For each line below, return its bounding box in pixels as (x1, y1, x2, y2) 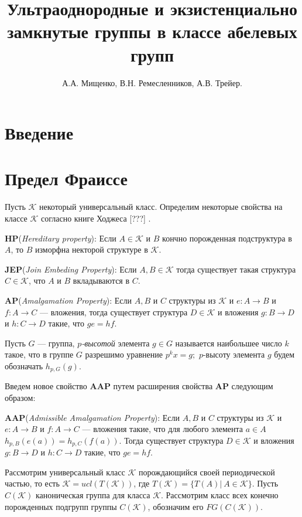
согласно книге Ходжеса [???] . (41, 212, 151, 224)
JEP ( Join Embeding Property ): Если (5, 263, 137, 275)
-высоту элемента (203, 348, 265, 360)
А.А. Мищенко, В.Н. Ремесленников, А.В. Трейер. (62, 76, 242, 89)
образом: (5, 391, 36, 403)
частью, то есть (5, 477, 60, 489)
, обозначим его (147, 500, 204, 512)
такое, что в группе (5, 348, 74, 360)
